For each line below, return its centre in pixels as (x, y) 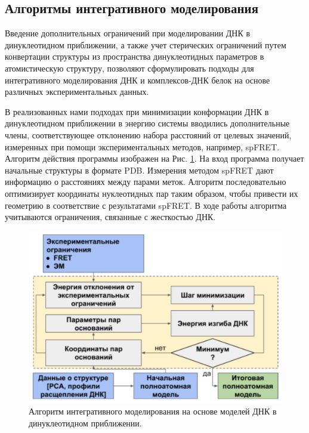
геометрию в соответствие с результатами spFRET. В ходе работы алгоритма (146, 205)
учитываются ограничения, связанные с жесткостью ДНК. (110, 217)
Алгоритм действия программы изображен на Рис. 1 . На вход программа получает (154, 158)
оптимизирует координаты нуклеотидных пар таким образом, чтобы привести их (152, 193)
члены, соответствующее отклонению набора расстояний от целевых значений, (148, 134)
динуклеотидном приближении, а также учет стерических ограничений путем (146, 44)
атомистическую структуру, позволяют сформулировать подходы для (129, 68)
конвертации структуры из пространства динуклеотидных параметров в (135, 56)
